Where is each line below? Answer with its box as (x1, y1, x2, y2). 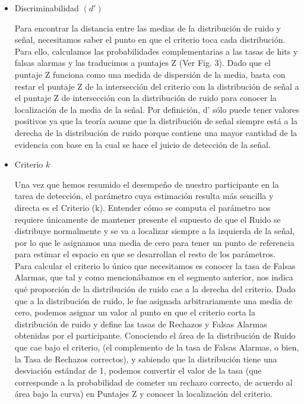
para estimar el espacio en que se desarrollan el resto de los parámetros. (14, 248, 275, 260)
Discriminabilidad (14, 2, 79, 14)
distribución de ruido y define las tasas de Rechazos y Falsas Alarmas (14, 317, 267, 330)
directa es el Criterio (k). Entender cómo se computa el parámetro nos (14, 201, 271, 213)
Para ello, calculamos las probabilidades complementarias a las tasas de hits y (14, 45, 298, 57)
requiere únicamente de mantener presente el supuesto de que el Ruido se (14, 213, 281, 225)
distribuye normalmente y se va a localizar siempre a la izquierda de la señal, (14, 225, 295, 237)
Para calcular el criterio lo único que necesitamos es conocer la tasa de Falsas (14, 259, 296, 272)
